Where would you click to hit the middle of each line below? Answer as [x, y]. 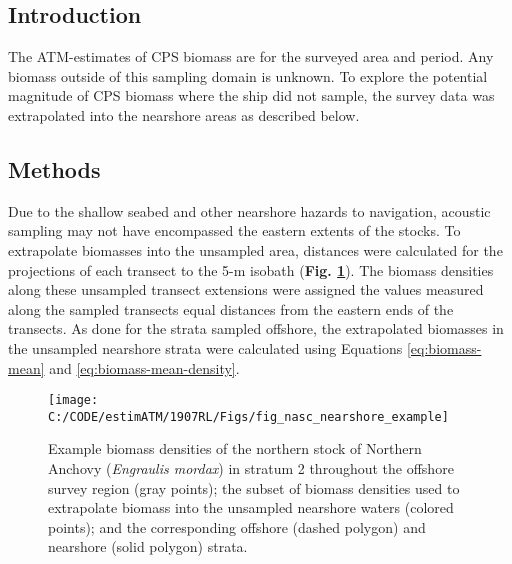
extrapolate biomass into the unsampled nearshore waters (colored [251, 507]
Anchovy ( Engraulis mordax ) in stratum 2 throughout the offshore [251, 468]
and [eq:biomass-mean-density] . [144, 367]
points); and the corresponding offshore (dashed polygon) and [237, 526]
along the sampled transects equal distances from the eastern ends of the [231, 308]
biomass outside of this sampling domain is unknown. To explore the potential [248, 75]
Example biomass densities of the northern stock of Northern [235, 448]
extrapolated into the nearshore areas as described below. [184, 114]
